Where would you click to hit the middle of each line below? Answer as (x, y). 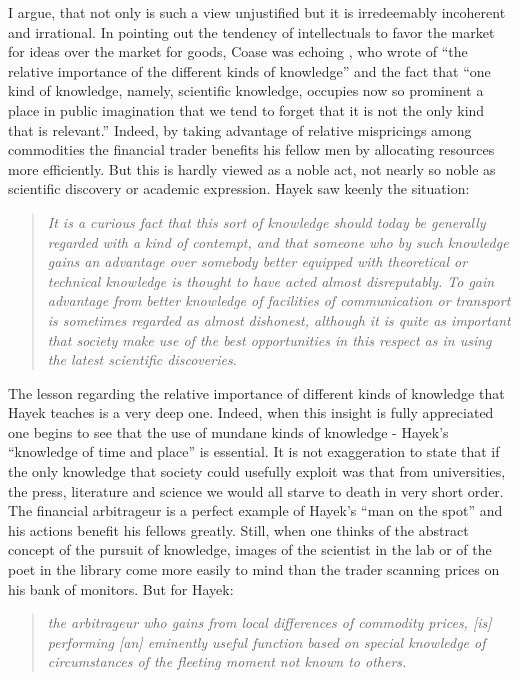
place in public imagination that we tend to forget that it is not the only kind (246, 109)
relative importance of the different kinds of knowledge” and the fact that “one (249, 70)
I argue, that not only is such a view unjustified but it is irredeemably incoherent (257, 12)
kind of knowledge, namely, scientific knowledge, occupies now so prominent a (246, 90)
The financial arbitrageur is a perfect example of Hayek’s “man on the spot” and (255, 510)
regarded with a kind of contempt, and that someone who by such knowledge (278, 241)
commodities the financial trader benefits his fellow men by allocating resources (251, 149)
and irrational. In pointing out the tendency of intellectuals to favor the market (251, 31)
